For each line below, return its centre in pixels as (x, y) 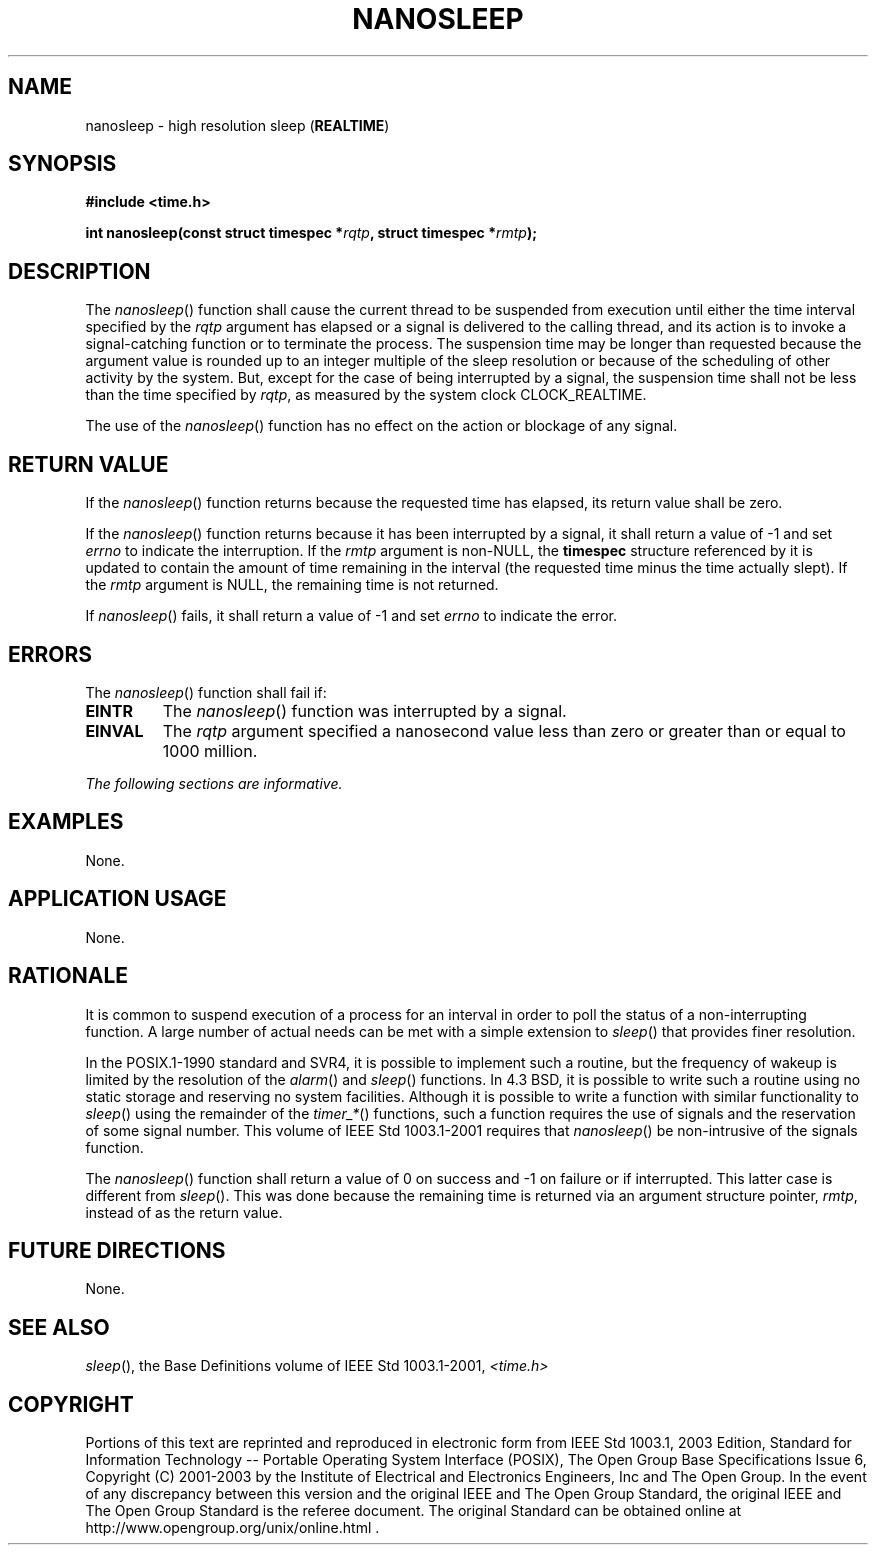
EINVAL (114, 730)
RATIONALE (68, 976)
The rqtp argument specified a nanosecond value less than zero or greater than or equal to (504, 730)
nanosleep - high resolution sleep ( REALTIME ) (237, 125)
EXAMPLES (66, 822)
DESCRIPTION (79, 271)
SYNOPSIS (62, 164)
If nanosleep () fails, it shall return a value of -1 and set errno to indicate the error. (351, 616)
